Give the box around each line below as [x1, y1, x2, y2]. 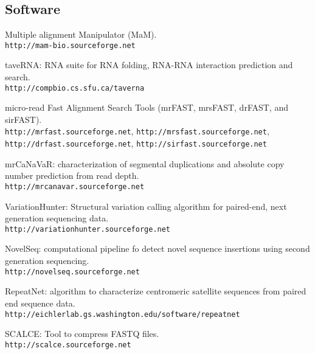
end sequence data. [5, 296, 75, 309]
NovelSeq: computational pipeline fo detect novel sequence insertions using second [5, 242, 310, 255]
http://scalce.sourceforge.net [5, 340, 131, 349]
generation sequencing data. [5, 212, 109, 224]
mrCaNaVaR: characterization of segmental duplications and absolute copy [5, 157, 285, 170]
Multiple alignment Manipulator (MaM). [5, 28, 157, 41]
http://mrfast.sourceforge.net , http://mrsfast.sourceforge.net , [5, 125, 269, 137]
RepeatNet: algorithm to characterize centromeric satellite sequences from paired [5, 285, 306, 297]
